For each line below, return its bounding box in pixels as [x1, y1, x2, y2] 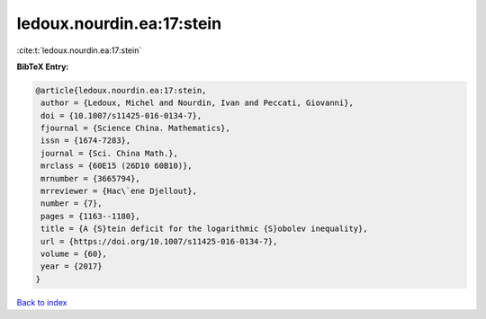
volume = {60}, [40, 249, 108, 259]
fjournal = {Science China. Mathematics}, [40, 123, 231, 134]
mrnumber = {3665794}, [40, 173, 141, 183]
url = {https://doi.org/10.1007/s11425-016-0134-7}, [40, 236, 278, 246]
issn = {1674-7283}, [40, 136, 131, 146]
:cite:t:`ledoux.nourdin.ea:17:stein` [16, 45, 142, 56]
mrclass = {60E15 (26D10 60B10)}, [40, 161, 193, 171]
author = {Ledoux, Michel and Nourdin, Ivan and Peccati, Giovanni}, [40, 98, 355, 108]
